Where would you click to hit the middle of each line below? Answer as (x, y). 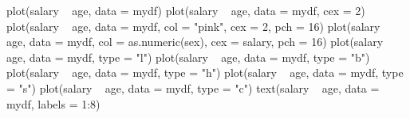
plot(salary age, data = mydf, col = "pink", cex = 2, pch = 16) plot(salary (193, 26)
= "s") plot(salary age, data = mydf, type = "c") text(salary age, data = (193, 88)
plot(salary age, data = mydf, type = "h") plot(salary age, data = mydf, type (205, 72)
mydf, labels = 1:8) (53, 103)
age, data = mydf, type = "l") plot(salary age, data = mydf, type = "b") (188, 57)
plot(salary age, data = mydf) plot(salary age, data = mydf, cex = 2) (186, 10)
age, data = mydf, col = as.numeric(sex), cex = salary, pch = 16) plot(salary (195, 42)
